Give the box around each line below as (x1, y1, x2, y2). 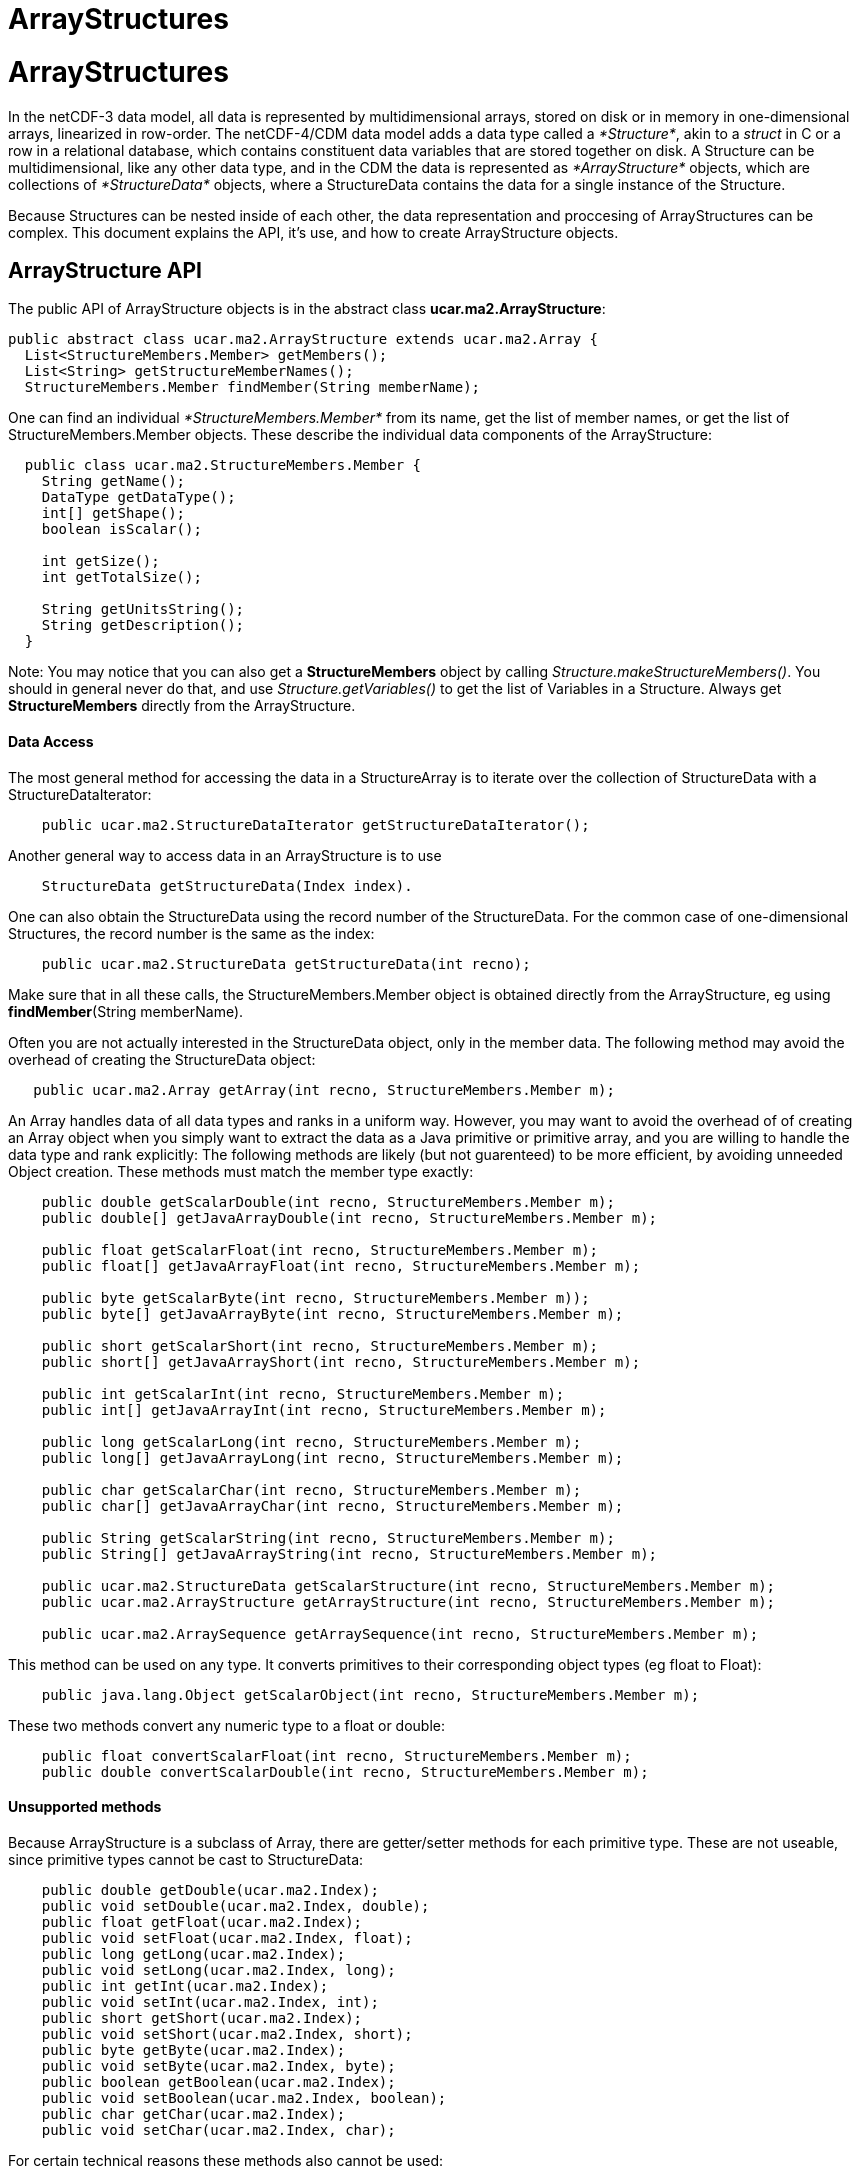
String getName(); (41, 473, 186, 490)
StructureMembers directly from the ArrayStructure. (8, 697, 356, 715)
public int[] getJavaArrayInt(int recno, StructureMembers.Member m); (41, 1401, 607, 1418)
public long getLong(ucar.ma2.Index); (41, 1945, 346, 1962)
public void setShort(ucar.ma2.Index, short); (41, 2025, 413, 2042)
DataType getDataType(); (41, 489, 236, 506)
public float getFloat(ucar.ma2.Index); (41, 1913, 363, 1930)
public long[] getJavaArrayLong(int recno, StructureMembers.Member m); (41, 1449, 624, 1466)
